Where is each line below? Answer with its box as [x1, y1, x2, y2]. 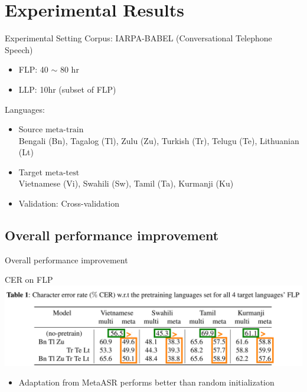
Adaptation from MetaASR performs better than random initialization [18, 376, 275, 388]
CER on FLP [5, 273, 53, 286]
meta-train [45, 126, 84, 135]
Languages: [5, 103, 45, 115]
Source [18, 123, 43, 135]
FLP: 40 [18, 63, 48, 76]
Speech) [5, 43, 33, 55]
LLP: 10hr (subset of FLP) [18, 83, 116, 95]
